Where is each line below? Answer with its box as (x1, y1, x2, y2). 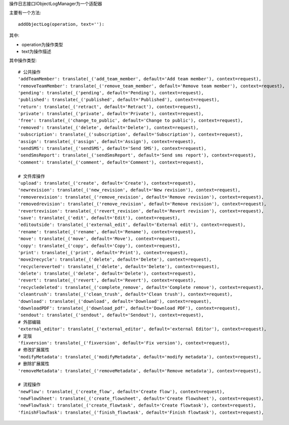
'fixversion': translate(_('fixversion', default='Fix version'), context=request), (18, 340, 230, 346)
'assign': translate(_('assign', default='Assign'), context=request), (18, 139, 196, 144)
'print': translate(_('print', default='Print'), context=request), (18, 250, 188, 255)
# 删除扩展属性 (18, 361, 50, 367)
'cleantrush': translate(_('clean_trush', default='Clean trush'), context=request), (18, 291, 233, 297)
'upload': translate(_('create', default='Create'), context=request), (18, 180, 196, 186)
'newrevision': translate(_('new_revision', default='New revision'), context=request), (18, 187, 241, 193)
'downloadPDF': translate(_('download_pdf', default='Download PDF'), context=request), (18, 305, 241, 311)
